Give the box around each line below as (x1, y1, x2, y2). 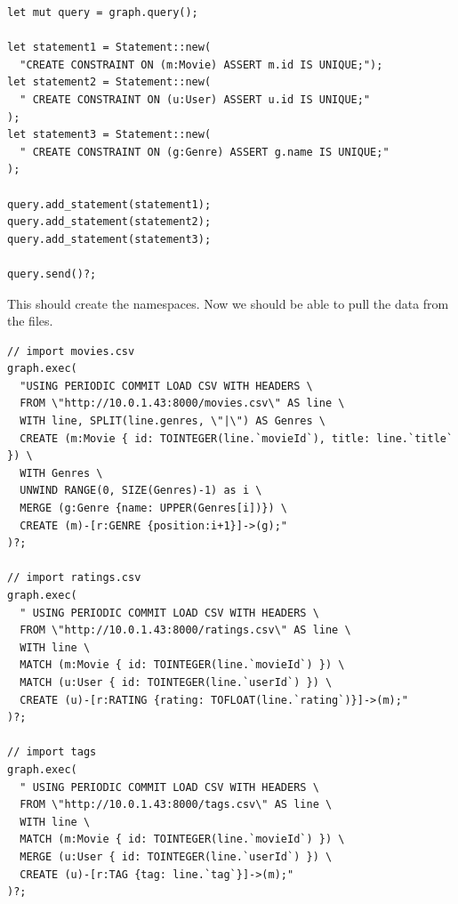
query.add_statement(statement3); (7, 232, 212, 246)
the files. (7, 311, 53, 330)
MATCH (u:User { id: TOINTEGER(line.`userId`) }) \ (20, 675, 333, 689)
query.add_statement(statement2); (7, 215, 212, 229)
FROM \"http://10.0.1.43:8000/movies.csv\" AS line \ (20, 397, 345, 410)
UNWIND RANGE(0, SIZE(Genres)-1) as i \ (20, 484, 262, 497)
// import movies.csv (7, 344, 135, 358)
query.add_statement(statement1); (7, 198, 212, 211)
